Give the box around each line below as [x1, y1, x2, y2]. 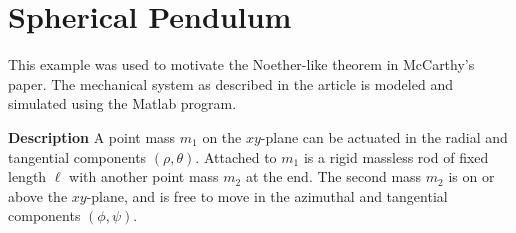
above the [8, 185, 68, 206]
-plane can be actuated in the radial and [260, 126, 508, 147]
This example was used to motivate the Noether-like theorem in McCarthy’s [8, 54, 475, 75]
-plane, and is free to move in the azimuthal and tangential [86, 185, 448, 206]
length [8, 166, 47, 187]
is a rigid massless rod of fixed [303, 146, 489, 167]
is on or [448, 166, 495, 187]
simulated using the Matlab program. [8, 93, 237, 114]
